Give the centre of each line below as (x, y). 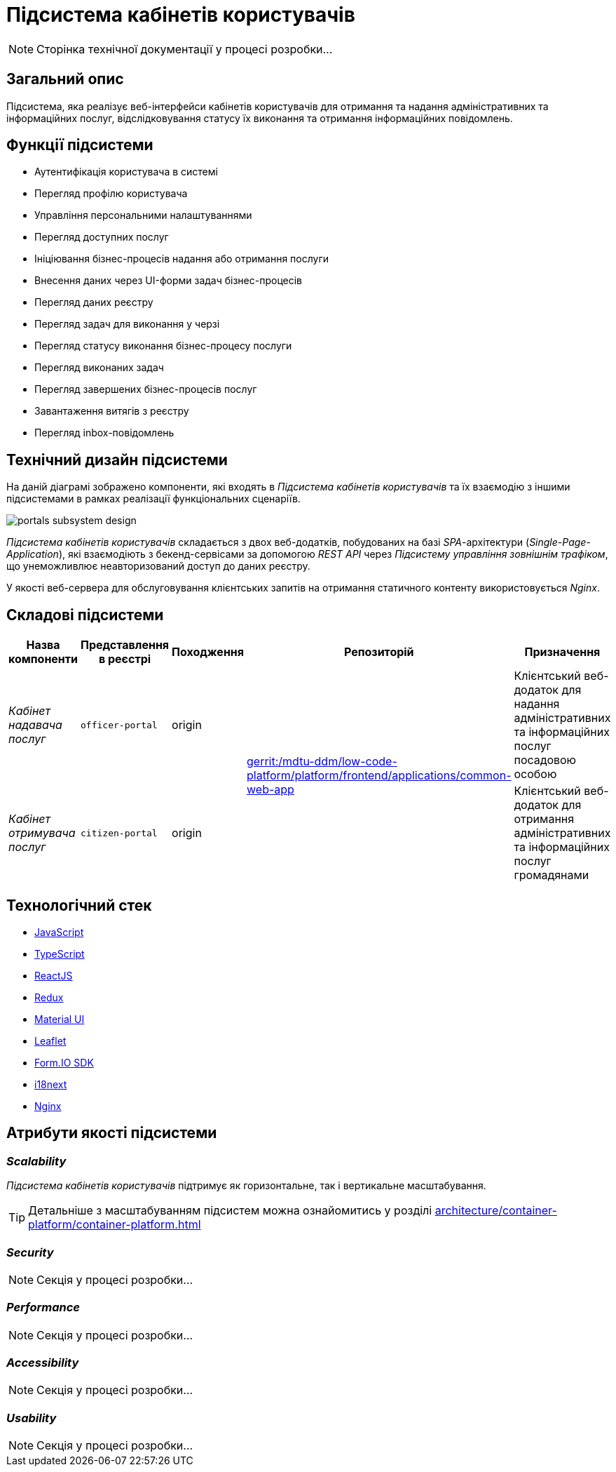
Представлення (125, 645)
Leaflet (50, 1041)
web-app (271, 790)
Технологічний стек (79, 905)
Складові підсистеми (85, 615)
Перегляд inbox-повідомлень (104, 433)
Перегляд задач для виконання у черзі (127, 324)
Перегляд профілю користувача (111, 194)
